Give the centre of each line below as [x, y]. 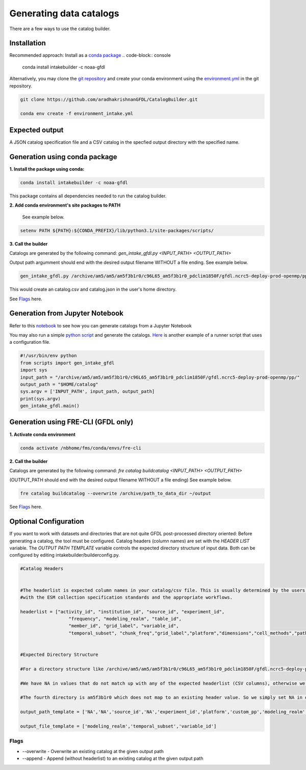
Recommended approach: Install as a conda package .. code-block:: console [90, 55]
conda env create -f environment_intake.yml [77, 114]
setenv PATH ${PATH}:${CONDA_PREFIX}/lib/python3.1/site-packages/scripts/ [117, 230]
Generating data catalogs [64, 13]
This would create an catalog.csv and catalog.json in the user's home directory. [93, 290]
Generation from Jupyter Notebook [66, 313]
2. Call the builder [29, 461]
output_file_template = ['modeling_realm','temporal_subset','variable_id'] [118, 726]
